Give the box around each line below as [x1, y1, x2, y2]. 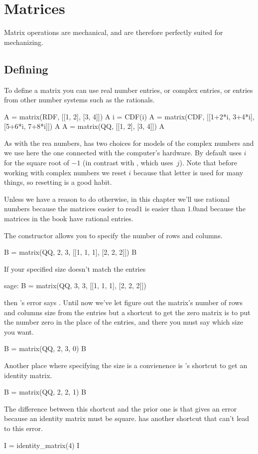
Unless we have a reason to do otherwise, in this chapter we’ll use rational [4, 193, 230, 204]
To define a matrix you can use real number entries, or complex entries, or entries [4, 84, 253, 95]
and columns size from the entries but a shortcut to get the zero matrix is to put [4, 307, 251, 317]
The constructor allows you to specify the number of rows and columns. [4, 230, 223, 240]
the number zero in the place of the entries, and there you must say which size [4, 317, 243, 327]
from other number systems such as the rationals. [4, 94, 155, 105]
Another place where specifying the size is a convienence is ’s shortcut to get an [4, 360, 248, 370]
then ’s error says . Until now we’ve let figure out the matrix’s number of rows [4, 297, 243, 308]
